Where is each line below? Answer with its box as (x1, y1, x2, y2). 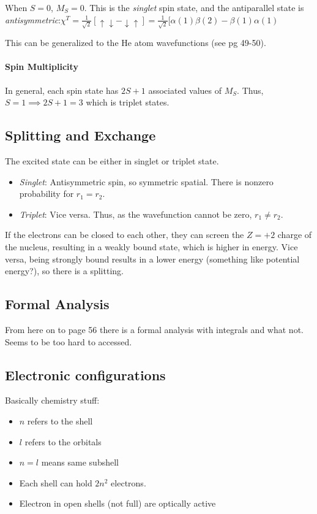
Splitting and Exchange (5, 126, 156, 145)
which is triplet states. (86, 96, 170, 109)
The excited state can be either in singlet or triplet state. (5, 155, 219, 167)
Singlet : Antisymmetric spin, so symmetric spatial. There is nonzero (19, 175, 274, 188)
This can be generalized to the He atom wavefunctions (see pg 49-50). (5, 36, 266, 49)
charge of (277, 228, 312, 241)
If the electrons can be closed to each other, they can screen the (5, 228, 244, 241)
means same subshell (41, 456, 119, 469)
